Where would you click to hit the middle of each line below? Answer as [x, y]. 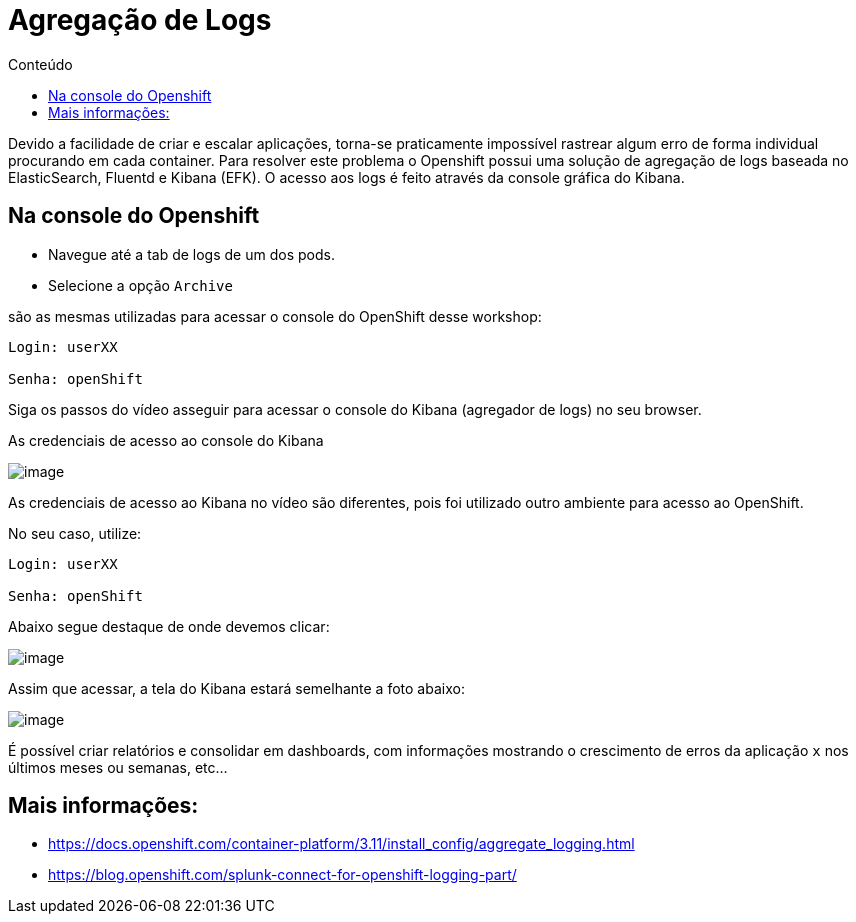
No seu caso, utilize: [75, 533]
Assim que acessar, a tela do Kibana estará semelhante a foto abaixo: [236, 688]
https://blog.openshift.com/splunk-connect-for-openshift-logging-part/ [282, 875]
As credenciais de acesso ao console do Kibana [166, 440]
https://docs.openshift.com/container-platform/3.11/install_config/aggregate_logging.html [341, 844]
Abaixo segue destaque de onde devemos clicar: [169, 626]
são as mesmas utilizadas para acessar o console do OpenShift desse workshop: [275, 316]
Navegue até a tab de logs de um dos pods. [191, 254]
